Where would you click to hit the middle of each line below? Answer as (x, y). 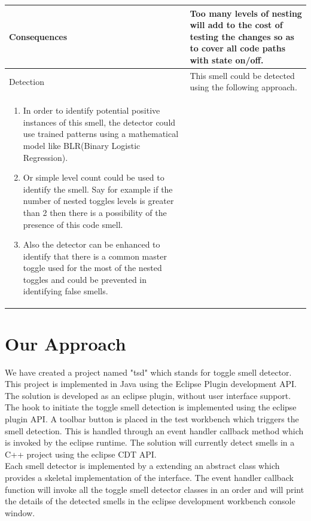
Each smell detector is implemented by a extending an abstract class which (142, 466)
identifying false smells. (65, 291)
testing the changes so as (242, 36)
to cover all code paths (238, 48)
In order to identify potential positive (92, 110)
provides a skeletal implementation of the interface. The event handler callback (149, 478)
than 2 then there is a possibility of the (95, 212)
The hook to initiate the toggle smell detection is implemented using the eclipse (151, 407)
